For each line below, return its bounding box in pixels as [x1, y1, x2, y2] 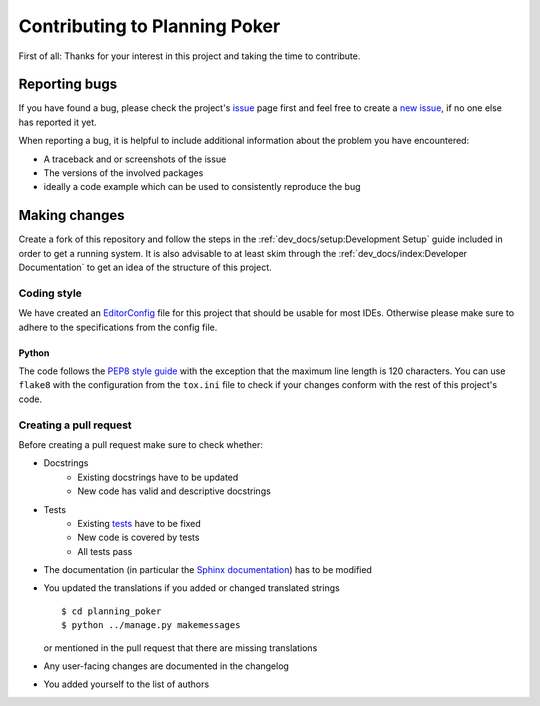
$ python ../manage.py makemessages [61, 620, 241, 631]
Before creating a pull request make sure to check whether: [18, 438, 264, 450]
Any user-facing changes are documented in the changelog [43, 660, 290, 672]
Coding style [18, 286, 82, 300]
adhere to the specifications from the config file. [18, 321, 218, 333]
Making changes [18, 207, 125, 224]
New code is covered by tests [77, 531, 200, 544]
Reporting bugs [18, 76, 118, 93]
